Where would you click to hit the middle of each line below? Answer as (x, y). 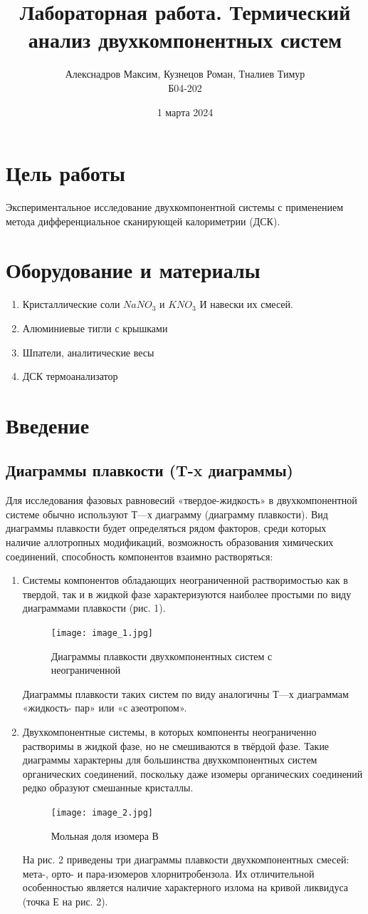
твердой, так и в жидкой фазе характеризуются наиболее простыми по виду (187, 594)
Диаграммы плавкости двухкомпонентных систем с (162, 656)
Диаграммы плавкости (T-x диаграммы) (149, 470)
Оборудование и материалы (133, 270)
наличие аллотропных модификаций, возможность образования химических (170, 542)
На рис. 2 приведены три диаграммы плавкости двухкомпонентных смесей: (186, 859)
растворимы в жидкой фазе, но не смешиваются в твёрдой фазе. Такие (176, 745)
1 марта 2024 (185, 112)
